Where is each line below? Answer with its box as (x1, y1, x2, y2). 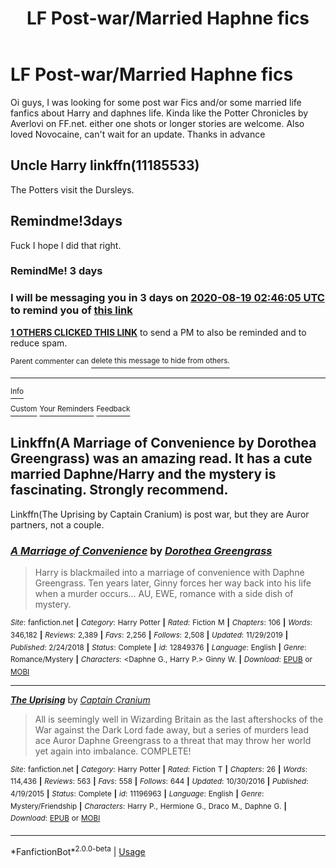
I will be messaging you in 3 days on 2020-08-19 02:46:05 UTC (10, 291, 325, 305)
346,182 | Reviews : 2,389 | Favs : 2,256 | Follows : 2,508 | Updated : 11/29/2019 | (10, 630, 289, 640)
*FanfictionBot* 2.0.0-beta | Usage (10, 844, 146, 857)
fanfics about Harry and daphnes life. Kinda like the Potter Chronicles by (10, 107, 309, 119)
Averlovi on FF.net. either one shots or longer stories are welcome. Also (10, 117, 305, 129)
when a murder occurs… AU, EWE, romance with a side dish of (34, 588, 294, 600)
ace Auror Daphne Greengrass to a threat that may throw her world (34, 734, 312, 746)
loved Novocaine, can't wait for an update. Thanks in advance (10, 128, 266, 140)
